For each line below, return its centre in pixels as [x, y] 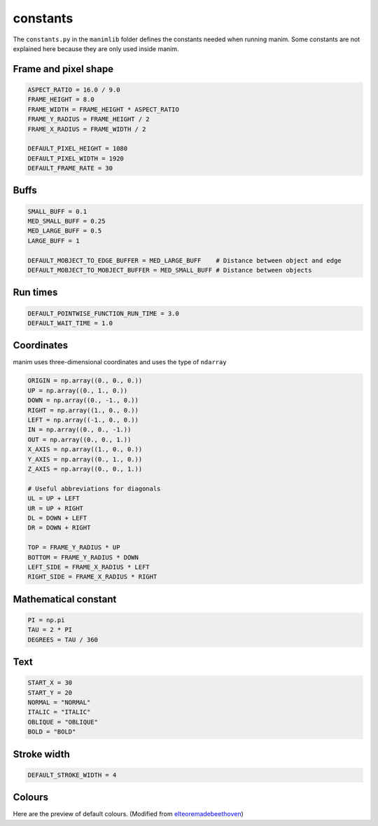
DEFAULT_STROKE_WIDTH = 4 [72, 775]
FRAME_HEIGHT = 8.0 [61, 99]
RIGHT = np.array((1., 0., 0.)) [83, 410]
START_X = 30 [50, 683]
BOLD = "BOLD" [52, 732]
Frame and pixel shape [63, 69]
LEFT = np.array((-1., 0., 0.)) [83, 420]
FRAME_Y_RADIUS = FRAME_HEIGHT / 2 [89, 119]
